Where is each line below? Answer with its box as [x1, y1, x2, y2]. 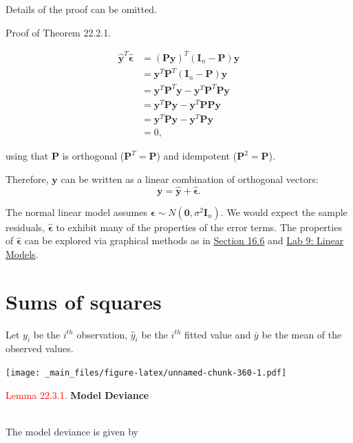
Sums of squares [6, 287, 162, 315]
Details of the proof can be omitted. [6, 2, 158, 16]
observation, [76, 327, 128, 341]
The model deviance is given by [6, 424, 138, 438]
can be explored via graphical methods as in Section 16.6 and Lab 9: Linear [24, 233, 344, 248]
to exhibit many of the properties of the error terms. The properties [56, 219, 342, 234]
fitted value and [184, 327, 251, 341]
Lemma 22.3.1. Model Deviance [6, 387, 149, 402]
